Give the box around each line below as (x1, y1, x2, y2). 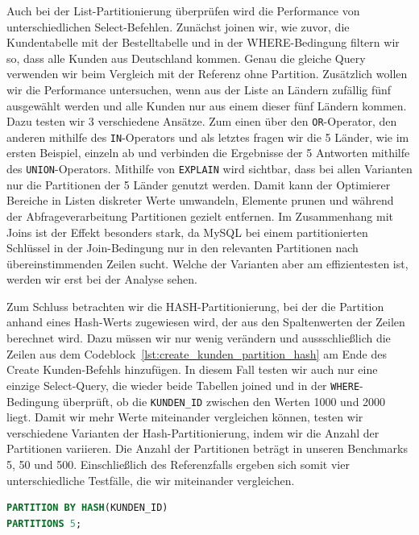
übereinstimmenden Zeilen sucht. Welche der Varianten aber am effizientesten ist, (6, 255, 409, 272)
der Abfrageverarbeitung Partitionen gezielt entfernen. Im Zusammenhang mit (6, 207, 394, 224)
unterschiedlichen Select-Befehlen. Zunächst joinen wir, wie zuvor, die (6, 18, 350, 35)
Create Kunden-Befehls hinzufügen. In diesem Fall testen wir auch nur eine (6, 361, 378, 378)
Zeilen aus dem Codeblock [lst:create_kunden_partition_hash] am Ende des (6, 345, 387, 362)
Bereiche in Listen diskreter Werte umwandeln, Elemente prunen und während (6, 192, 394, 209)
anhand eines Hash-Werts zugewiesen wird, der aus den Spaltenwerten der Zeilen (6, 313, 405, 330)
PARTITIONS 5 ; (6, 517, 82, 529)
